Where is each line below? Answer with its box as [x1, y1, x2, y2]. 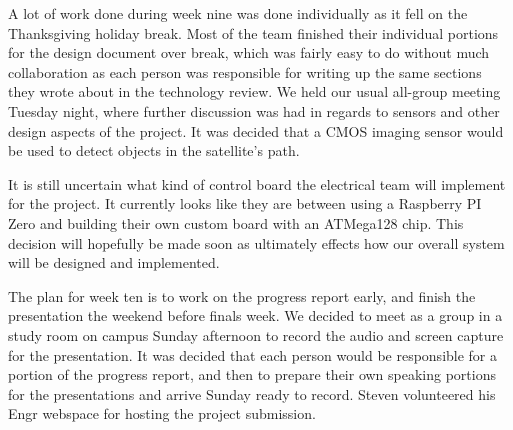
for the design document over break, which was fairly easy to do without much [8, 42, 490, 63]
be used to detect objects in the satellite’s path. [8, 140, 300, 161]
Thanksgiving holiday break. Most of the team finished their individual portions [8, 22, 499, 43]
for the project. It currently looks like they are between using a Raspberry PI [8, 193, 482, 214]
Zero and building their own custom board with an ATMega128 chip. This [8, 212, 464, 233]
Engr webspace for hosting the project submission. [8, 403, 316, 424]
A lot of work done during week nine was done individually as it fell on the [8, 3, 468, 23]
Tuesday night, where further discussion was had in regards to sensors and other [8, 100, 500, 121]
